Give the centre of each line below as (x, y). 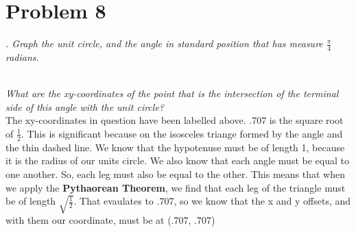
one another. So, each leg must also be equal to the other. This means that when (176, 173)
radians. (22, 56)
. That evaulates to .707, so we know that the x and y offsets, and (212, 201)
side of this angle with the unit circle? (85, 106)
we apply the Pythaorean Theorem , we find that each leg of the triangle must (176, 187)
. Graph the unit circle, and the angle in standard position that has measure (164, 43)
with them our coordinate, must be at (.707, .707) (110, 220)
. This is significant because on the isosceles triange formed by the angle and (182, 133)
